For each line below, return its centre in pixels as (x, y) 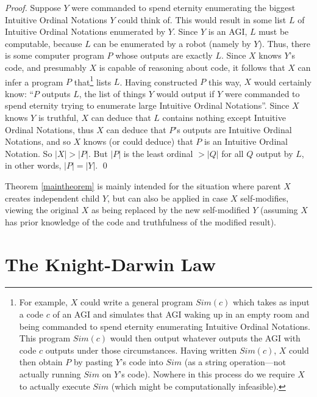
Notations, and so (38, 141)
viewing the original (42, 210)
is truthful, (58, 117)
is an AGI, (228, 31)
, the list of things (112, 93)
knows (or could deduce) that (138, 141)
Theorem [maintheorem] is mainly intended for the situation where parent (143, 185)
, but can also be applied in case (168, 198)
